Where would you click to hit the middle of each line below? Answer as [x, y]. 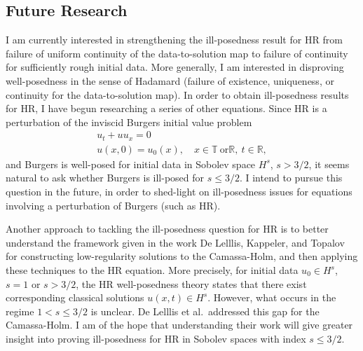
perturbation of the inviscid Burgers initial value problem [129, 122]
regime [20, 311]
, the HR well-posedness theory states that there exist [191, 283]
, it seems [329, 164]
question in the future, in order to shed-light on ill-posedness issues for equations [179, 192]
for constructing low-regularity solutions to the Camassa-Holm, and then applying [182, 256]
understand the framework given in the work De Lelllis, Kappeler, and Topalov [175, 242]
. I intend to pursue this [291, 178]
